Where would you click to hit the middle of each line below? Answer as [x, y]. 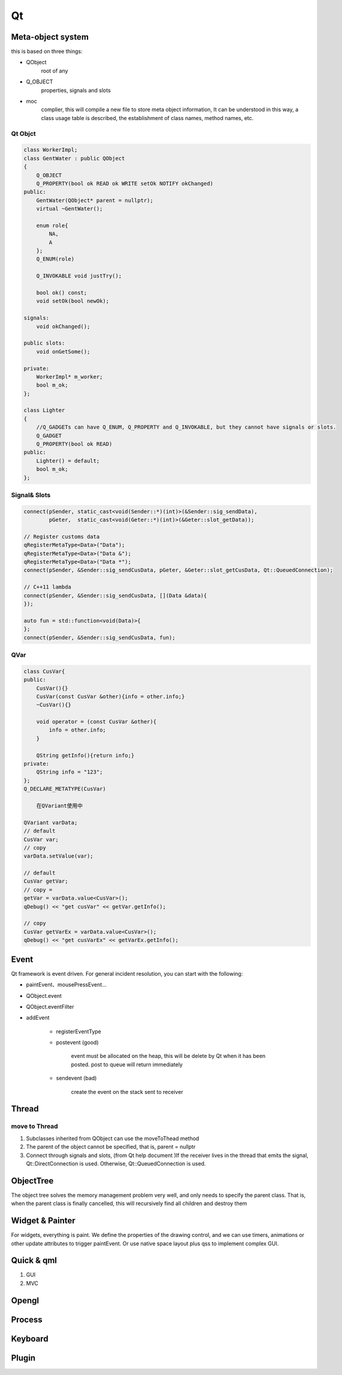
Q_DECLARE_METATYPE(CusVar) [65, 789]
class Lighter [44, 410]
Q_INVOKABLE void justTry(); [79, 276]
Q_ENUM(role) [55, 259]
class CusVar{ [44, 671]
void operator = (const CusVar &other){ [96, 722]
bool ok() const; [62, 292]
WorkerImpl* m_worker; [69, 376]
